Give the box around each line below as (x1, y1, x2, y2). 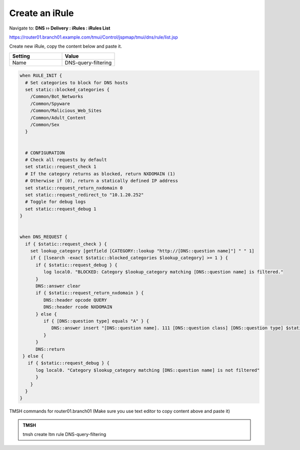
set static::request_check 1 (25, 164, 97, 170)
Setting (12, 53, 30, 60)
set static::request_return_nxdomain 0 (25, 185, 123, 190)
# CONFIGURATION (25, 150, 65, 155)
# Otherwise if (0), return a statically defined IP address (25, 178, 178, 184)
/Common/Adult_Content (30, 115, 86, 120)
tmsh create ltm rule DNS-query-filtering (22, 431, 106, 437)
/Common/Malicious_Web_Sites (30, 108, 102, 114)
